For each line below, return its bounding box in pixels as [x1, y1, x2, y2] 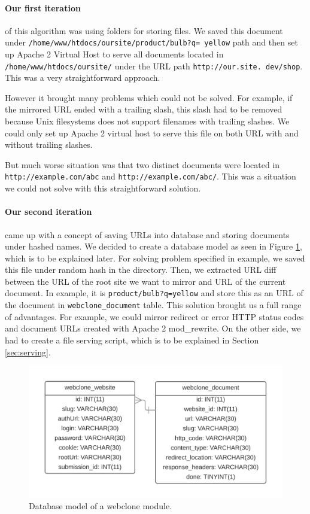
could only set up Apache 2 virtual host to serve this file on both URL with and [5, 126, 299, 139]
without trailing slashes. [5, 138, 93, 151]
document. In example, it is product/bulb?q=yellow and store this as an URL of [5, 287, 303, 299]
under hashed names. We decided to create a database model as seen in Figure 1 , [5, 240, 302, 253]
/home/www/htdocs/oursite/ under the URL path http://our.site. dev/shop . [5, 59, 303, 72]
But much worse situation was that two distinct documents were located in [5, 158, 280, 171]
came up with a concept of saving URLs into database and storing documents [5, 228, 290, 241]
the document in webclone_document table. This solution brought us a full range [5, 299, 302, 311]
